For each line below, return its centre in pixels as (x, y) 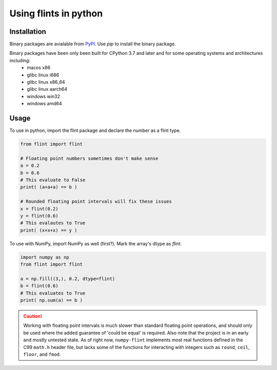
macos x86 (39, 68)
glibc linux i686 (43, 75)
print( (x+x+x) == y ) (49, 230)
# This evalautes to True (53, 223)
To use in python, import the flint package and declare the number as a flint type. (95, 130)
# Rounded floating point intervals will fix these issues (96, 202)
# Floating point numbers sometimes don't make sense (89, 158)
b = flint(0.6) (39, 286)
